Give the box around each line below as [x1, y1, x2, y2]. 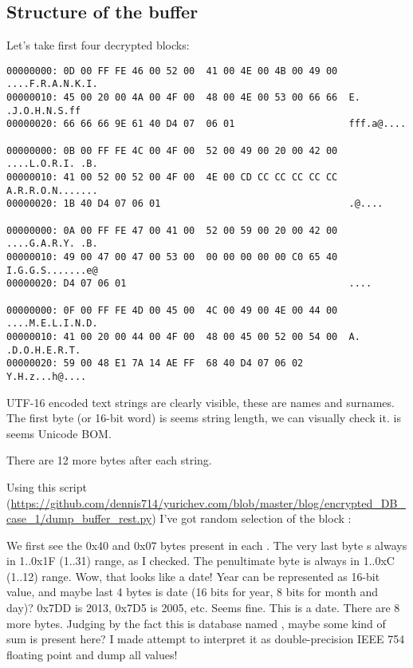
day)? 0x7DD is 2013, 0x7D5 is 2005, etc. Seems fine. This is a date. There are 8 [6, 599, 400, 616]
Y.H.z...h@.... [6, 370, 87, 382]
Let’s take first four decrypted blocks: [6, 37, 190, 53]
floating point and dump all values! [6, 646, 178, 662]
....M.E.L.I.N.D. [6, 318, 98, 330]
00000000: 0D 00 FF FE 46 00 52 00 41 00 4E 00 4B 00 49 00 [6, 65, 338, 77]
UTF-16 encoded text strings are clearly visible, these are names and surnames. [6, 393, 395, 410]
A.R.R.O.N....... [6, 184, 98, 196]
